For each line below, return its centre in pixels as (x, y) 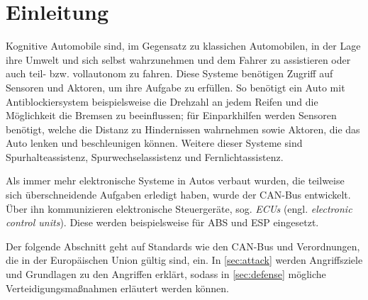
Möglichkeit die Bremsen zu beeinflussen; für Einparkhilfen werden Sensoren (171, 115)
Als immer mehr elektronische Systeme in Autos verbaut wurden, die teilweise (175, 180)
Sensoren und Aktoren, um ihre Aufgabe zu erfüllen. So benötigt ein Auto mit (175, 87)
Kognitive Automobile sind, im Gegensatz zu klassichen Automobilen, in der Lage (183, 46)
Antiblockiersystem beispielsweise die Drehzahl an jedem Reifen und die (162, 101)
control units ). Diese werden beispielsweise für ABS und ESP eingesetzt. (162, 222)
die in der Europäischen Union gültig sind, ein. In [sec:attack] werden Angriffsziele (184, 260)
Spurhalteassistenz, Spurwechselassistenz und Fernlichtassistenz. (145, 156)
